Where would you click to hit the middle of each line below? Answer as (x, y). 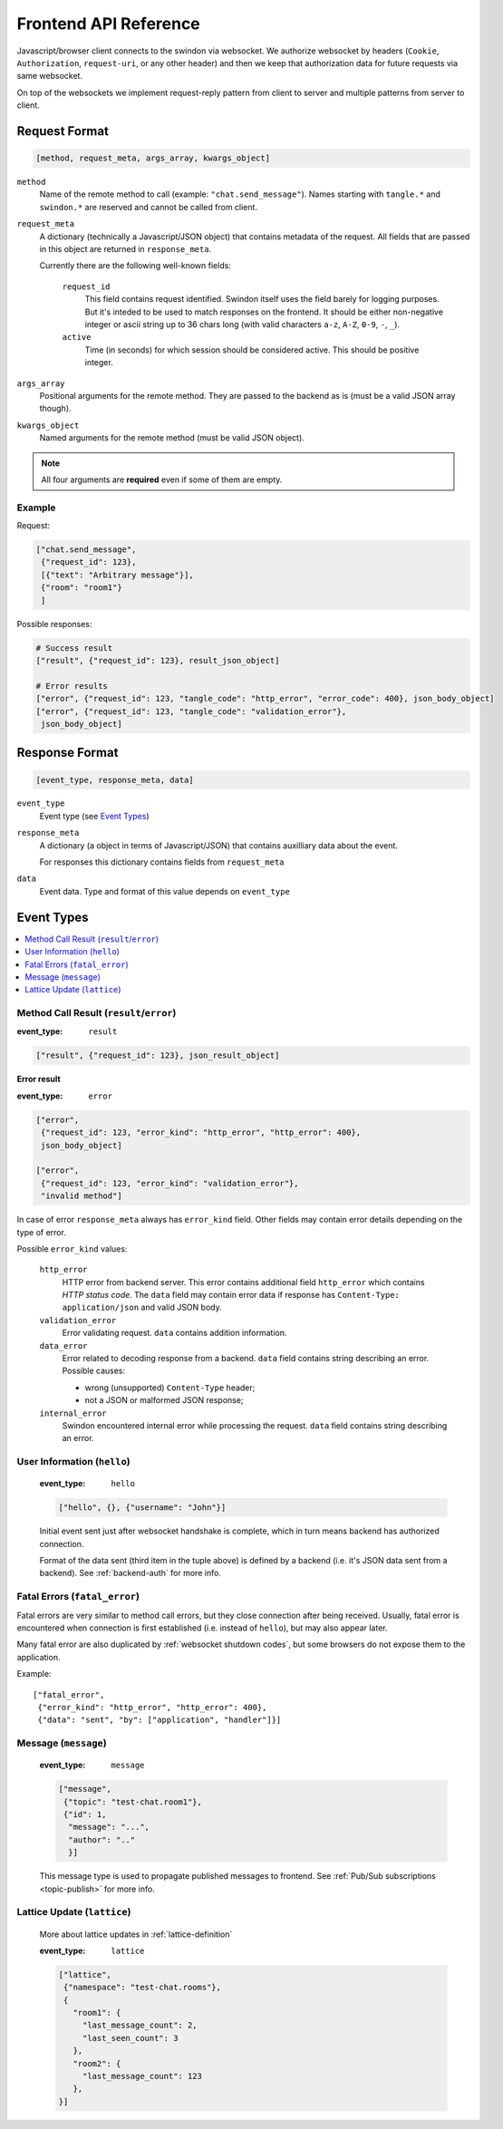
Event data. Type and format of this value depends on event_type (164, 891)
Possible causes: (94, 1371)
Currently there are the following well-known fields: (135, 266)
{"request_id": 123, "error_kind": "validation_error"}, (170, 1183)
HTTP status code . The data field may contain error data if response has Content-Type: (231, 1295)
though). (55, 409)
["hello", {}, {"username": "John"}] (142, 1508)
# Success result (74, 648)
